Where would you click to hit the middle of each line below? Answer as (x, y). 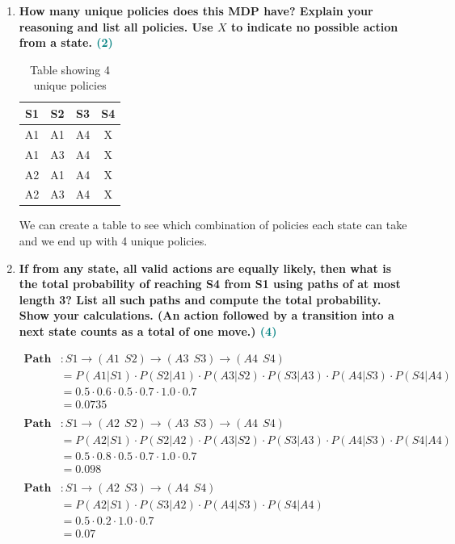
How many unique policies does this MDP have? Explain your (196, 10)
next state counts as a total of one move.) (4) (148, 331)
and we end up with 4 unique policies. (113, 241)
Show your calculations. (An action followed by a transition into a (206, 315)
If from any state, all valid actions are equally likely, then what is (205, 268)
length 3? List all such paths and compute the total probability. (200, 299)
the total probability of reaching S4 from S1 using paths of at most (210, 284)
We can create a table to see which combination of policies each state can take (213, 225)
